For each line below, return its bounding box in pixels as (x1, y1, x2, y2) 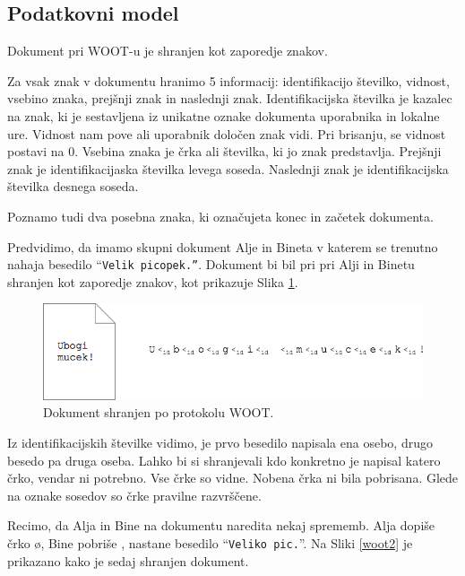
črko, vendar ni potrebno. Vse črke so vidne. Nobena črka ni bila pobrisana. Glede (7, 468, 459, 487)
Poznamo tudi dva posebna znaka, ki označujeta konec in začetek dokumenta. (7, 206, 434, 225)
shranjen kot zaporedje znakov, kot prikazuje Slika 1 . (7, 272, 298, 291)
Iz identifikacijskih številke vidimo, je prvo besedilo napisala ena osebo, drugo (7, 433, 433, 452)
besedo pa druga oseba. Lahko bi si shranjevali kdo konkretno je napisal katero (7, 450, 441, 469)
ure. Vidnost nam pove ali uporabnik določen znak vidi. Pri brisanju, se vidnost (7, 124, 446, 143)
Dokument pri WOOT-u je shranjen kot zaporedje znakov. (7, 41, 328, 60)
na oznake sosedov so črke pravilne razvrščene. (7, 485, 262, 504)
